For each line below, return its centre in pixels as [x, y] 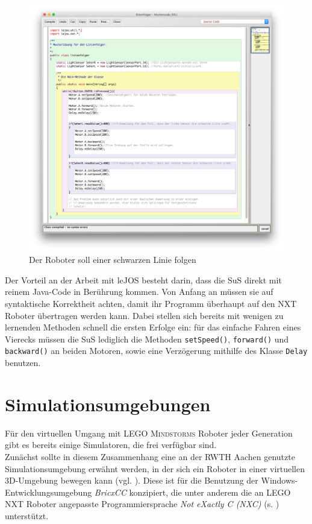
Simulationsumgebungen [108, 404]
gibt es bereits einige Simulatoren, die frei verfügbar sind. [111, 445]
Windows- [279, 480]
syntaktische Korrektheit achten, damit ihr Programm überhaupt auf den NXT [151, 304]
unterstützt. [27, 516]
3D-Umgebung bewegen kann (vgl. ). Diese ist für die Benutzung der [132, 480]
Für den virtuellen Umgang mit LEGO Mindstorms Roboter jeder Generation [149, 433]
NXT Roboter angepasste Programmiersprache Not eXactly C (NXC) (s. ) [142, 504]
